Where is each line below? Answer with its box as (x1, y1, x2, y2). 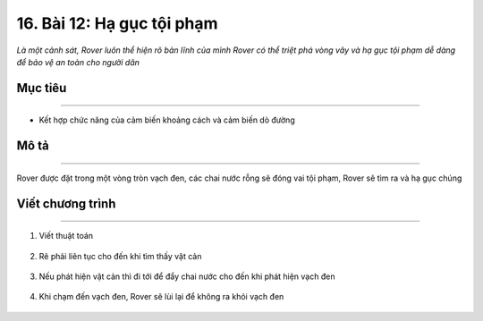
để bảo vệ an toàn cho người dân (16, 56, 140, 67)
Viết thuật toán (38, 231, 94, 241)
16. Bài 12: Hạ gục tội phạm (16, 13, 218, 33)
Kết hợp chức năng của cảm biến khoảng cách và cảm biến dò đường (38, 114, 295, 125)
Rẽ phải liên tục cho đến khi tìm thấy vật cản (38, 250, 202, 261)
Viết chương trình (16, 196, 116, 211)
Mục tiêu (16, 80, 67, 96)
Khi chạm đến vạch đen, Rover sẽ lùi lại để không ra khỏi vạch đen (38, 291, 284, 302)
